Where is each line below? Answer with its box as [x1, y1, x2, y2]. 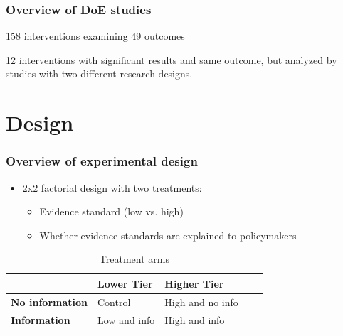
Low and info [97, 312, 155, 327]
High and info [164, 312, 225, 327]
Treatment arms [99, 251, 169, 266]
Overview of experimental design [6, 152, 198, 170]
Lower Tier [97, 276, 153, 291]
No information [11, 294, 88, 309]
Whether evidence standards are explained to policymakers [39, 227, 297, 242]
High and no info [164, 294, 238, 309]
